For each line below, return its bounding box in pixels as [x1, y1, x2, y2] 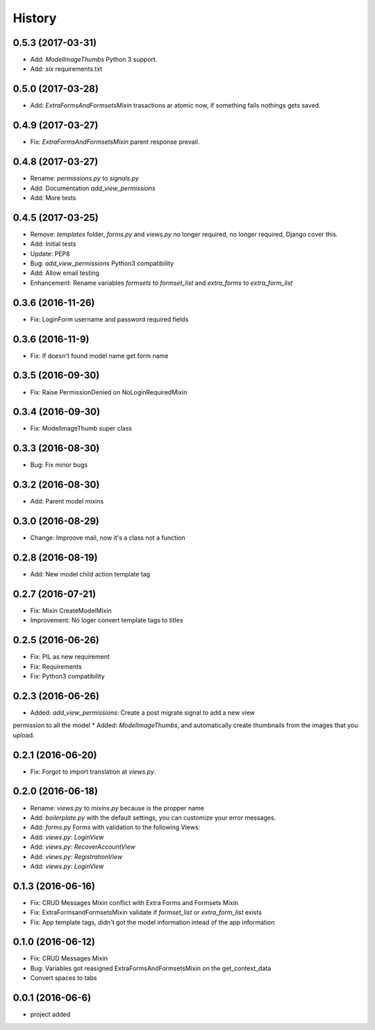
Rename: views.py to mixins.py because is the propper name [30, 804, 205, 812]
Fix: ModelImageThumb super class [30, 424, 132, 433]
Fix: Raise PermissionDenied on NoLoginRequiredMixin [30, 388, 187, 396]
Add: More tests [30, 193, 76, 201]
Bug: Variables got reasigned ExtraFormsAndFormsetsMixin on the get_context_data [30, 964, 272, 972]
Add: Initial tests [30, 240, 76, 248]
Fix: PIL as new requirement [30, 653, 110, 661]
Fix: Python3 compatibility [30, 672, 106, 681]
